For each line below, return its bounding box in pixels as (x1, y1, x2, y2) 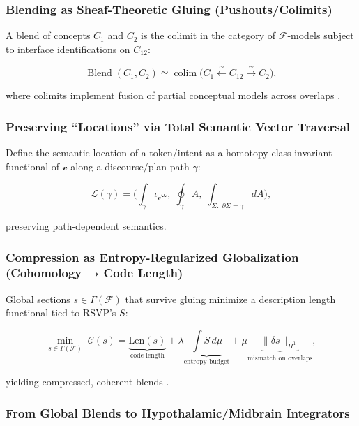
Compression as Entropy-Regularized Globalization (6, 248, 299, 265)
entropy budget (183, 358, 230, 365)
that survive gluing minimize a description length (125, 291, 336, 306)
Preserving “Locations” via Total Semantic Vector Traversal (6, 117, 351, 135)
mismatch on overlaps (247, 354, 313, 362)
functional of (6, 159, 60, 173)
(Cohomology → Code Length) (6, 264, 183, 281)
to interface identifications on (6, 41, 130, 56)
